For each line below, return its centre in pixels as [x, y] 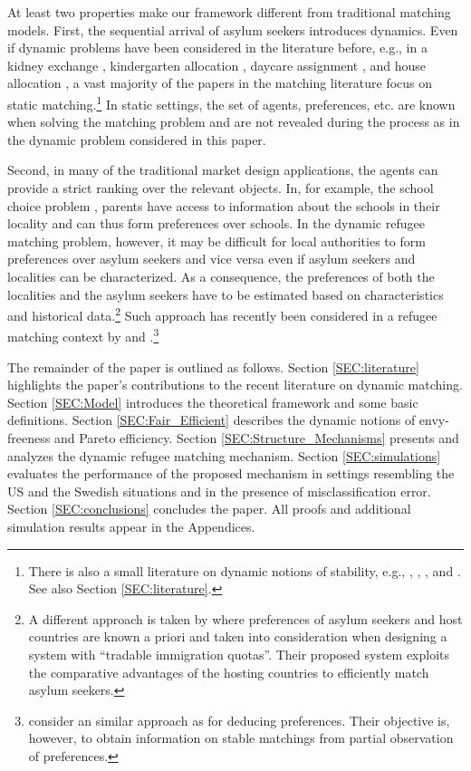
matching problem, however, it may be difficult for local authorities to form [216, 241]
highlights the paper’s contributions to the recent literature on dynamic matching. [235, 385]
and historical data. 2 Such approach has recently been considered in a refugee [222, 314]
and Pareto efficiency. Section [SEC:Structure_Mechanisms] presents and [256, 438]
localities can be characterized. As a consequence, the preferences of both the [221, 276]
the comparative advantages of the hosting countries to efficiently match [229, 672]
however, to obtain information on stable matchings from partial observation [241, 738]
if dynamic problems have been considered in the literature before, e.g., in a [217, 48]
